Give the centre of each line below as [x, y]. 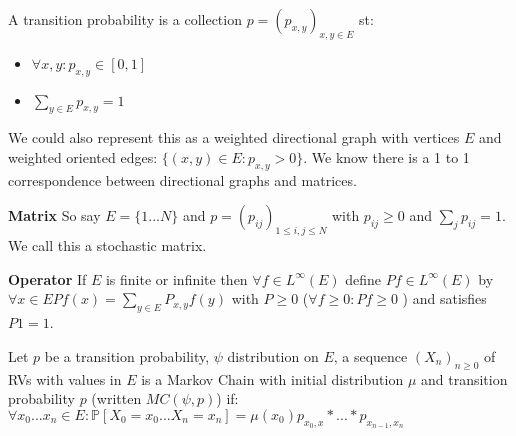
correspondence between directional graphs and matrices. [182, 179]
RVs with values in [65, 378]
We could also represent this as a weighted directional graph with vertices [234, 137]
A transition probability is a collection [125, 19]
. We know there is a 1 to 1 [386, 156]
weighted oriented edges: [83, 156]
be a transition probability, [127, 355]
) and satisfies [444, 298]
